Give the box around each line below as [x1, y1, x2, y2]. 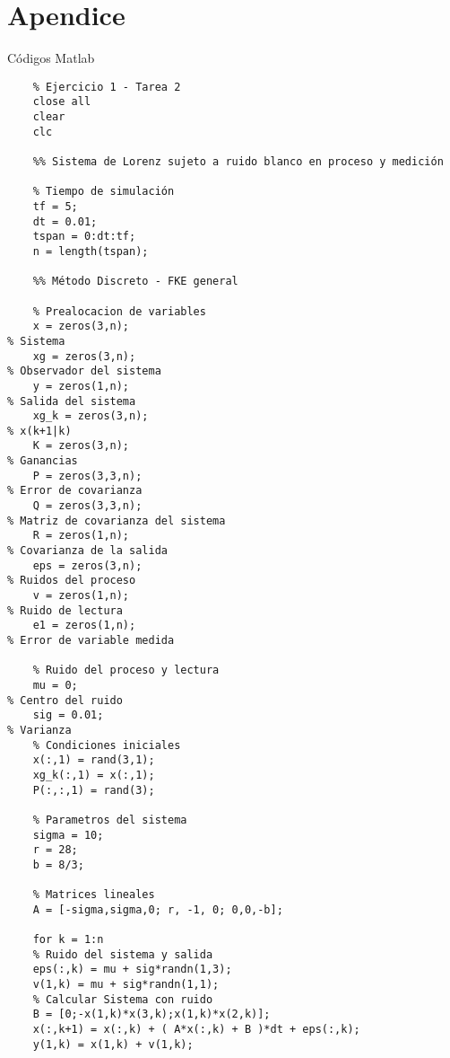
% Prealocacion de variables [32, 304, 206, 318]
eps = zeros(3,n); [32, 559, 143, 572]
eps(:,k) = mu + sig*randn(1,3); [32, 963, 232, 976]
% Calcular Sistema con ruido [32, 992, 213, 1006]
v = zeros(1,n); [32, 589, 130, 603]
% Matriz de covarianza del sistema [7, 514, 226, 527]
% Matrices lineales [32, 888, 155, 902]
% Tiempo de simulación [32, 185, 175, 198]
